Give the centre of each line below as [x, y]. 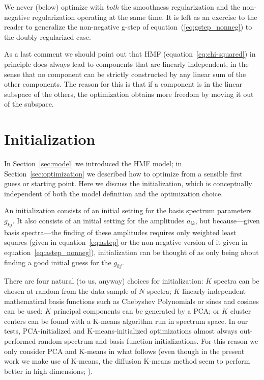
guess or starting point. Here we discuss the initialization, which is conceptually [128, 183]
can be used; [23, 311]
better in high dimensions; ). [49, 371]
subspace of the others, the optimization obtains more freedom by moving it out [129, 94]
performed [20, 340]
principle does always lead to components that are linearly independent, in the [126, 64]
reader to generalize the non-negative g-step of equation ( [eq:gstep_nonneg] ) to [128, 27]
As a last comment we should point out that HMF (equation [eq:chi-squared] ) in [130, 54]
